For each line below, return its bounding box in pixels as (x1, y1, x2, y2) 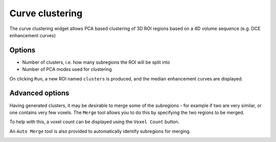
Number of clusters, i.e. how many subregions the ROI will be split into (22, 59, 170, 65)
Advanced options (9, 89, 70, 98)
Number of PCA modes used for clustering (22, 66, 112, 72)
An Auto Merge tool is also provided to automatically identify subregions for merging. (9, 128, 191, 134)
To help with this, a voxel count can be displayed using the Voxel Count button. (9, 119, 180, 125)
